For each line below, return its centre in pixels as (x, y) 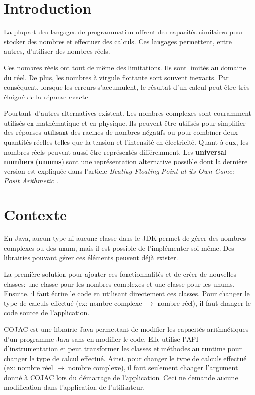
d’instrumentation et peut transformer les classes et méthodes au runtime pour (123, 348)
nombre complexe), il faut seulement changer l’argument (153, 368)
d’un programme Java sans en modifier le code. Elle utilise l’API (101, 339)
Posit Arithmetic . (31, 181)
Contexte (35, 214)
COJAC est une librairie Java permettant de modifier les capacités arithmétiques (126, 329)
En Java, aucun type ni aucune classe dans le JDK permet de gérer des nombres (125, 238)
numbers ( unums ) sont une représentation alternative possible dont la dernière (126, 161)
